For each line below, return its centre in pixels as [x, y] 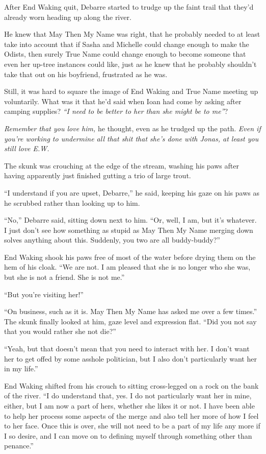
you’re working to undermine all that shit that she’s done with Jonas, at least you [131, 138]
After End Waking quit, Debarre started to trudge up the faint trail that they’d [129, 7]
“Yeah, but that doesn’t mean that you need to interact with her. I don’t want [127, 349]
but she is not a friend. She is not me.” [64, 277]
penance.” [19, 446]
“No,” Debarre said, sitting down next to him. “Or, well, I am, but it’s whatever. [130, 220]
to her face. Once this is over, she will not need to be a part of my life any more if [132, 426]
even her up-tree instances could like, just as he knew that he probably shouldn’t [130, 64]
